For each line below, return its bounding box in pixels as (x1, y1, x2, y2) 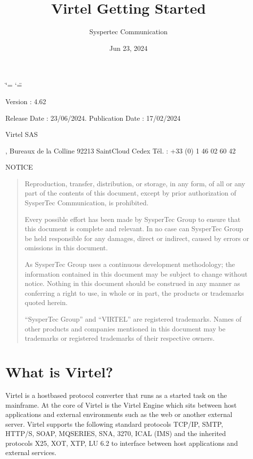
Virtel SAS (5, 129, 38, 139)
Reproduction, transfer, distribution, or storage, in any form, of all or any (24, 178, 245, 188)
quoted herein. (24, 297, 68, 307)
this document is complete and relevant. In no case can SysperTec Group (24, 223, 243, 234)
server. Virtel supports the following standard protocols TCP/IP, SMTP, (5, 418, 223, 429)
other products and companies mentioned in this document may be (24, 323, 226, 333)
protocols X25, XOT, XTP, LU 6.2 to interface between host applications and (5, 437, 238, 448)
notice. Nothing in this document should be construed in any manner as (24, 278, 240, 288)
